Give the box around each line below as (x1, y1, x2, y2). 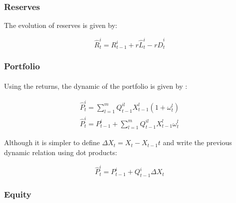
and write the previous (163, 137, 232, 148)
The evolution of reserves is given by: (4, 20, 118, 30)
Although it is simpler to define (4, 137, 100, 148)
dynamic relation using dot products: (4, 147, 117, 157)
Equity (4, 188, 31, 200)
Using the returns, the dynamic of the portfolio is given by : (4, 81, 188, 91)
